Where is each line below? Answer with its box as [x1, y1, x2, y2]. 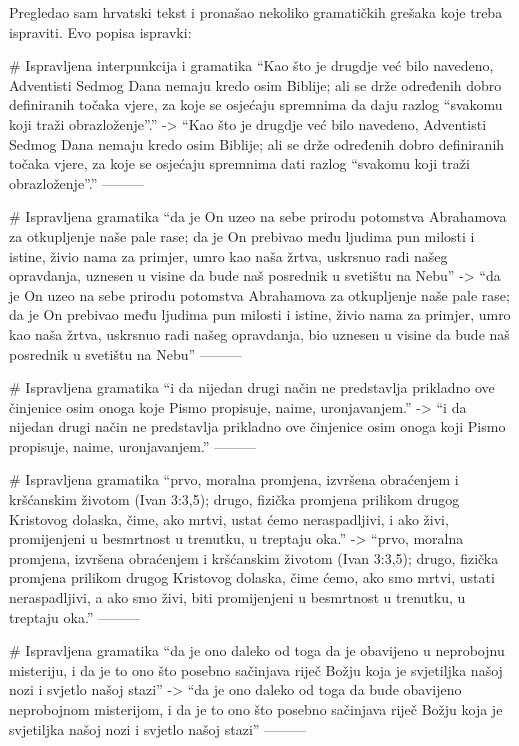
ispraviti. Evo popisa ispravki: [9, 21, 192, 42]
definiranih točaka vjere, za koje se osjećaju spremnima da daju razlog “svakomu [9, 94, 503, 115]
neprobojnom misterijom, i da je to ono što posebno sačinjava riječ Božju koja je [9, 699, 503, 719]
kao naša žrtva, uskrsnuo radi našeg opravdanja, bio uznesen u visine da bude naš [9, 323, 510, 344]
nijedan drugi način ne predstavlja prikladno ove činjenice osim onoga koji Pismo [9, 416, 506, 437]
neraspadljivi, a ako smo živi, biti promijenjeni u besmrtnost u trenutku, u [9, 587, 466, 608]
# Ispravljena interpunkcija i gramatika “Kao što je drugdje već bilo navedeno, [9, 55, 494, 76]
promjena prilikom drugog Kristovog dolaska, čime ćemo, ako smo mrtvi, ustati [9, 567, 495, 588]
